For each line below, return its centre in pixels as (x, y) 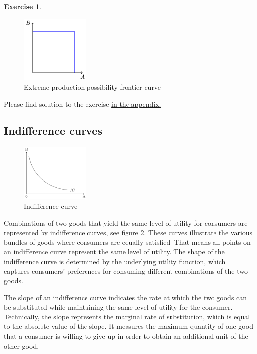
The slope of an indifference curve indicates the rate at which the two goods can (126, 297)
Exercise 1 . (23, 6)
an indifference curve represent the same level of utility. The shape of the (114, 252)
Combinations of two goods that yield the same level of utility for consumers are (126, 222)
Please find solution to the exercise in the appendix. (83, 103)
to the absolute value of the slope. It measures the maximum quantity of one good (128, 326)
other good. (21, 345)
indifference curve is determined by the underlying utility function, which (115, 261)
